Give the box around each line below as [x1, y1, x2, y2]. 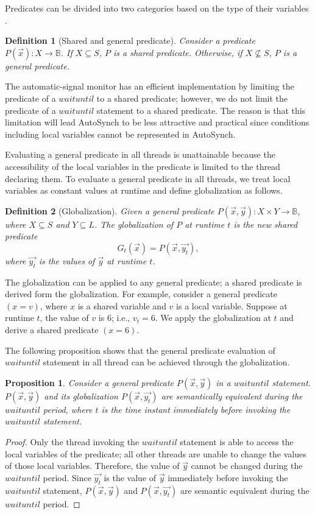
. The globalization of [94, 217, 174, 230]
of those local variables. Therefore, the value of [5, 459, 180, 472]
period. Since [43, 471, 91, 484]
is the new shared [233, 217, 298, 230]
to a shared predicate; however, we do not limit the [96, 91, 288, 104]
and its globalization [44, 389, 118, 402]
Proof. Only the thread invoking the [5, 435, 140, 448]
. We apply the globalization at [155, 311, 271, 324]
